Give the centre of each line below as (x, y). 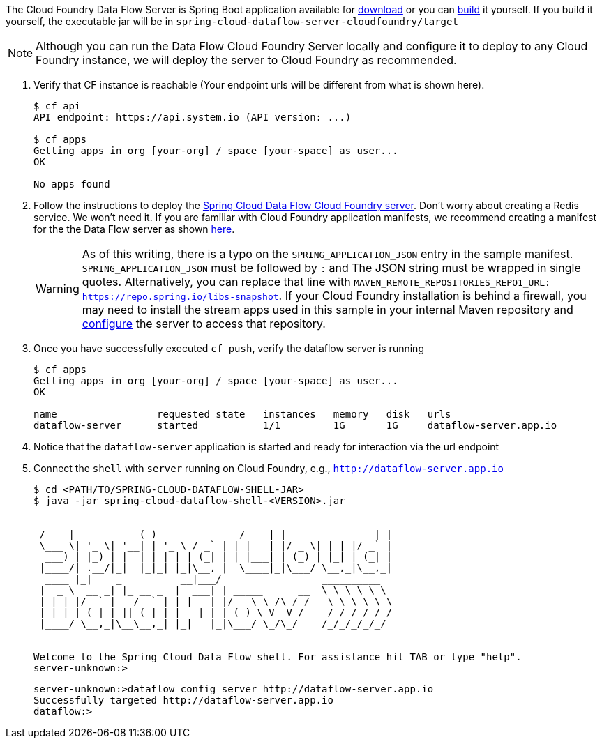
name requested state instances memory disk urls (242, 414)
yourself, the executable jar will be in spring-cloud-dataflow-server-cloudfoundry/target (232, 21)
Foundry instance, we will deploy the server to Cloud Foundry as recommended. (246, 60)
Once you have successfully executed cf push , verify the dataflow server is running (229, 348)
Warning (58, 289)
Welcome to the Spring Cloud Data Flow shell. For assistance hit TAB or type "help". (278, 657)
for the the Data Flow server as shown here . (134, 229)
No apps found (72, 184)
